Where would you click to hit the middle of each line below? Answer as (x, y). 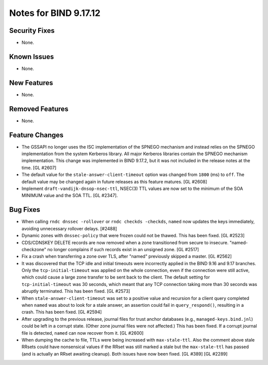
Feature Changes (36, 135)
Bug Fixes (25, 210)
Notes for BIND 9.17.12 (55, 13)
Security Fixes (32, 31)
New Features (31, 83)
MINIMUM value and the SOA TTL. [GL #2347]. (70, 195)
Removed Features (39, 109)
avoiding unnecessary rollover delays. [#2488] (69, 228)
